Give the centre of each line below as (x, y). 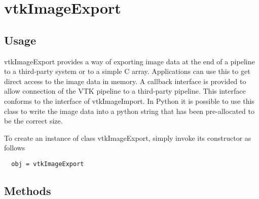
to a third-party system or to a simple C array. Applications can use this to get (127, 71)
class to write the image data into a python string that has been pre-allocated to (129, 111)
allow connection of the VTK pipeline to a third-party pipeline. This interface (125, 91)
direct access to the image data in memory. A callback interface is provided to (125, 81)
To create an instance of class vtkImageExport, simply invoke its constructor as (128, 137)
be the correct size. (33, 121)
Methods (28, 190)
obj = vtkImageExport (48, 164)
